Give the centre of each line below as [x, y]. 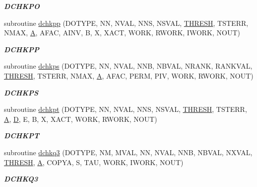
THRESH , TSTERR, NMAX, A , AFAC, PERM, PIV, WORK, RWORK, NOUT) [129, 75]
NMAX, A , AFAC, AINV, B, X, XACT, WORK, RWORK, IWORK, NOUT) [122, 33]
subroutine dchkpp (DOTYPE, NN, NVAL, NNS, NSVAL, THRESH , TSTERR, [126, 23]
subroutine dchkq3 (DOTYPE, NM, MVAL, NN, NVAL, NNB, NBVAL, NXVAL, [128, 152]
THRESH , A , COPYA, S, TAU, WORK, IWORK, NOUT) [94, 162]
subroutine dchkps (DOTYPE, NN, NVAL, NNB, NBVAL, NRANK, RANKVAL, [128, 66]
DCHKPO [22, 6]
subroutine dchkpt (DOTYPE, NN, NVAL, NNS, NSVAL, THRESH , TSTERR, [126, 109]
